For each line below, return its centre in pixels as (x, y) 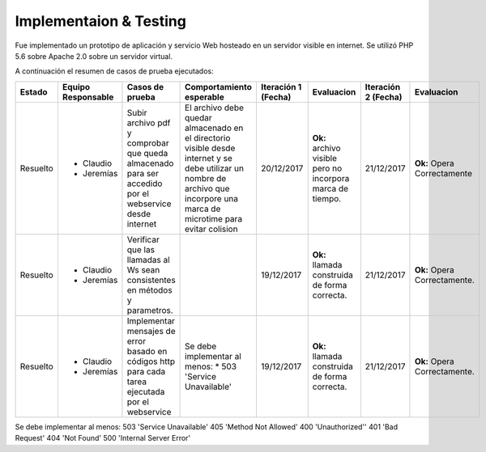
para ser (143, 173)
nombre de (206, 178)
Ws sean (143, 269)
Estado (34, 91)
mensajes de (151, 331)
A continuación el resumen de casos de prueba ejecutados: (114, 71)
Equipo (76, 87)
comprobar (148, 143)
